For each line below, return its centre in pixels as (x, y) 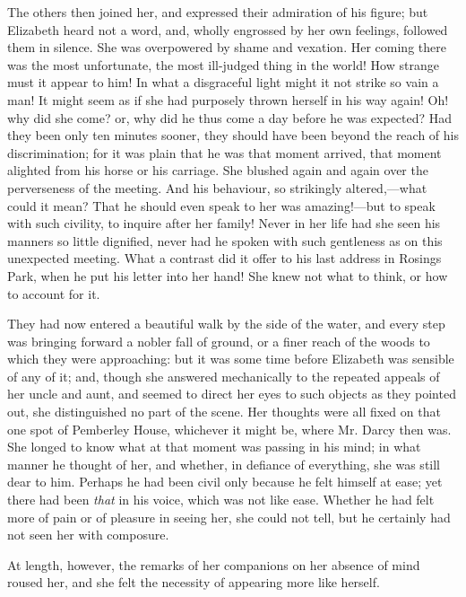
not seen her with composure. (88, 535)
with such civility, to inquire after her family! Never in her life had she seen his (224, 223)
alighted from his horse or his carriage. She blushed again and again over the (218, 170)
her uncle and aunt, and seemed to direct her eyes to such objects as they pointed (232, 394)
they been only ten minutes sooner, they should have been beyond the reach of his (233, 135)
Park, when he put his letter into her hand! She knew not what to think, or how (228, 275)
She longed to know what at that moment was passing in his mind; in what (214, 447)
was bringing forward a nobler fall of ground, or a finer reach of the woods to (219, 341)
